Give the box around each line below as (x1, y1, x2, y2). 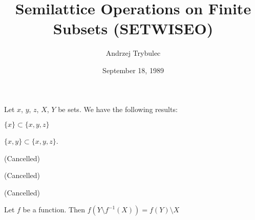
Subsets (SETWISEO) (53, 18, 214, 39)
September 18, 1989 (102, 64, 164, 75)
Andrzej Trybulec (105, 48, 161, 58)
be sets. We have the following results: (58, 103, 178, 114)
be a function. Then (23, 204, 85, 215)
